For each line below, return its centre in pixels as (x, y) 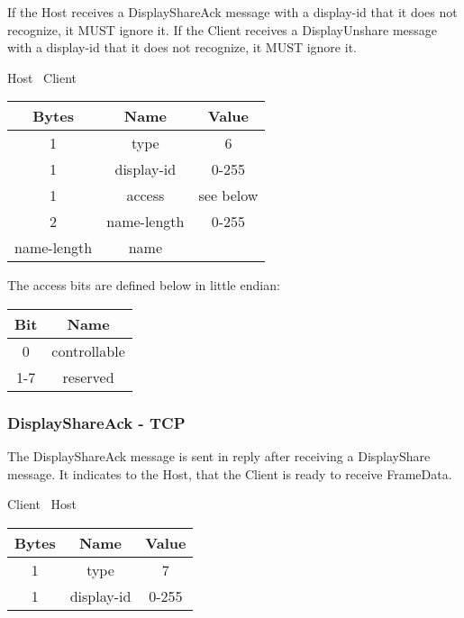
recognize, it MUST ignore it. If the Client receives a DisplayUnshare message (223, 29)
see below (228, 195)
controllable (88, 350)
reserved (88, 377)
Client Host (42, 504)
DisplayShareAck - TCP (96, 422)
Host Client (42, 77)
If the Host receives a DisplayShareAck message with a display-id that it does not (232, 12)
